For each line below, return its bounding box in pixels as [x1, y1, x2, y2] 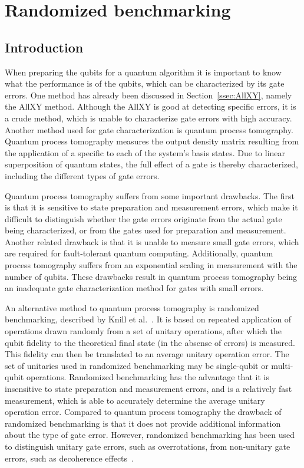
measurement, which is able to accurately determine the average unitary [5, 394, 265, 406]
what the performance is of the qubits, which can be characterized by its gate [5, 77, 285, 90]
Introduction [5, 38, 84, 56]
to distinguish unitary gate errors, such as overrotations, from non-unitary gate [5, 440, 290, 452]
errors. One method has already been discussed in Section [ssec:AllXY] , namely [5, 88, 292, 101]
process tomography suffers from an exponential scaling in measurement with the [5, 259, 298, 271]
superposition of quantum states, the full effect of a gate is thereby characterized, [5, 158, 298, 170]
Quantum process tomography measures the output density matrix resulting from [5, 135, 299, 147]
